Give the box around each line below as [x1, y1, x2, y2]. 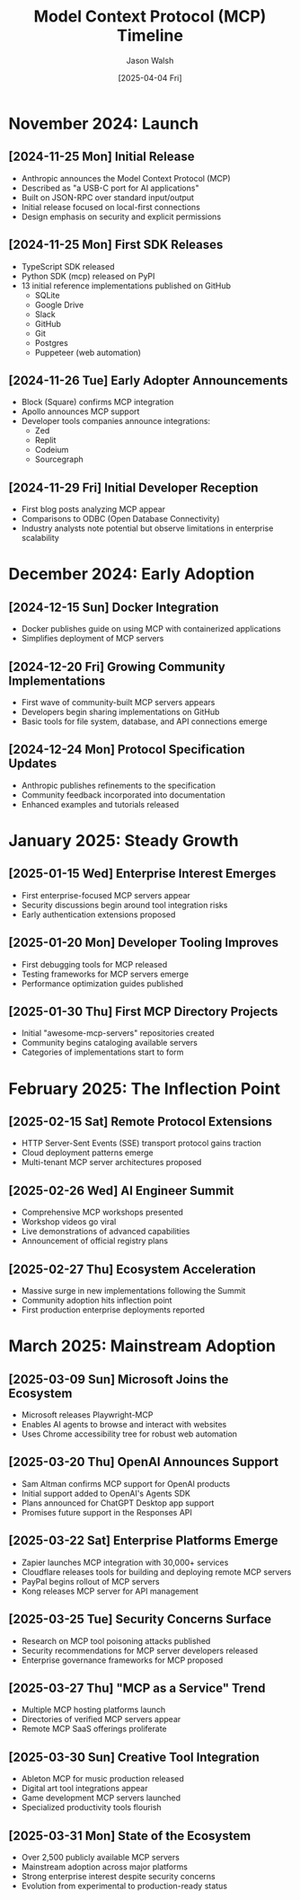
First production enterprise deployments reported [21, 1304, 206, 1315]
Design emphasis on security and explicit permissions [21, 211, 222, 222]
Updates [8, 756, 57, 772]
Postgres [34, 337, 68, 348]
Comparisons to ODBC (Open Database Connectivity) [21, 514, 221, 525]
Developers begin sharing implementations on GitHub [21, 707, 220, 717]
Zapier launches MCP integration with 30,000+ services [21, 1557, 229, 1568]
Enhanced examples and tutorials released [21, 799, 180, 809]
